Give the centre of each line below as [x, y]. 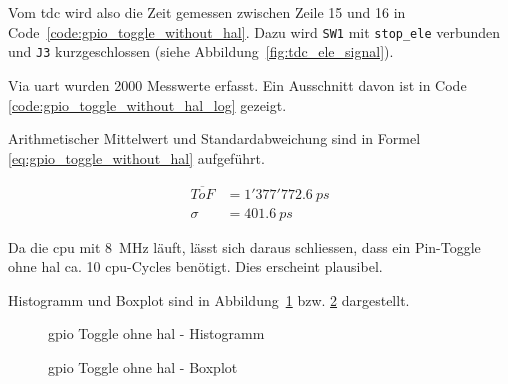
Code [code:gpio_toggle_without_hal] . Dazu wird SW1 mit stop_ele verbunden [254, 31]
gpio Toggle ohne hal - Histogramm [156, 333]
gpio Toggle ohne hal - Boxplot [143, 366]
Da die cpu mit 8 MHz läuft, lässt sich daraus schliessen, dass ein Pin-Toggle [244, 246]
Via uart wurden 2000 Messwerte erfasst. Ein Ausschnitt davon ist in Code [237, 84]
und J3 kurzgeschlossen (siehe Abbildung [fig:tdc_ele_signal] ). [201, 51]
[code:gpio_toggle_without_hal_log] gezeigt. [147, 104]
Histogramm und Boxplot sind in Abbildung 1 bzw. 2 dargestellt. [209, 299]
